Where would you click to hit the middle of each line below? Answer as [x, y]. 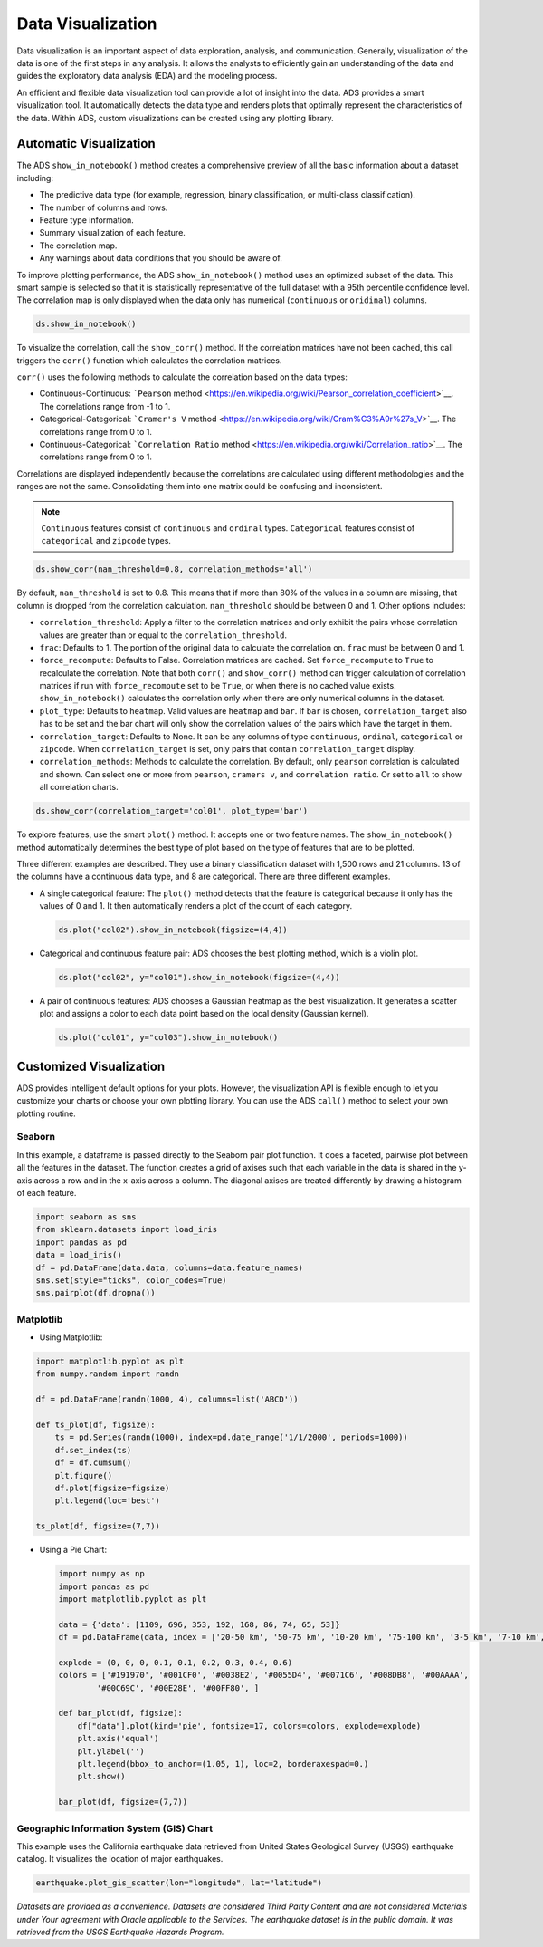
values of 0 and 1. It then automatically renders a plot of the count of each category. [196, 906]
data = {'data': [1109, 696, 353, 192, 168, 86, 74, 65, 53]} [199, 1624]
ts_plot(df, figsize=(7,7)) [98, 1526]
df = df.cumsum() [93, 1463]
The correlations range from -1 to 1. [105, 406]
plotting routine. [46, 1113]
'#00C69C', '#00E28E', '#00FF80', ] [178, 1688]
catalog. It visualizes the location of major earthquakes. [120, 1859]
